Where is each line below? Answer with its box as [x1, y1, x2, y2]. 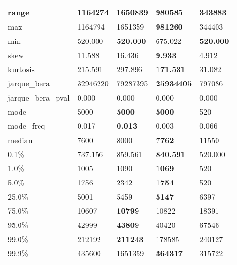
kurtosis [8, 63, 35, 75]
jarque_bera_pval [8, 92, 70, 103]
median [8, 134, 33, 145]
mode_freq [8, 120, 45, 131]
